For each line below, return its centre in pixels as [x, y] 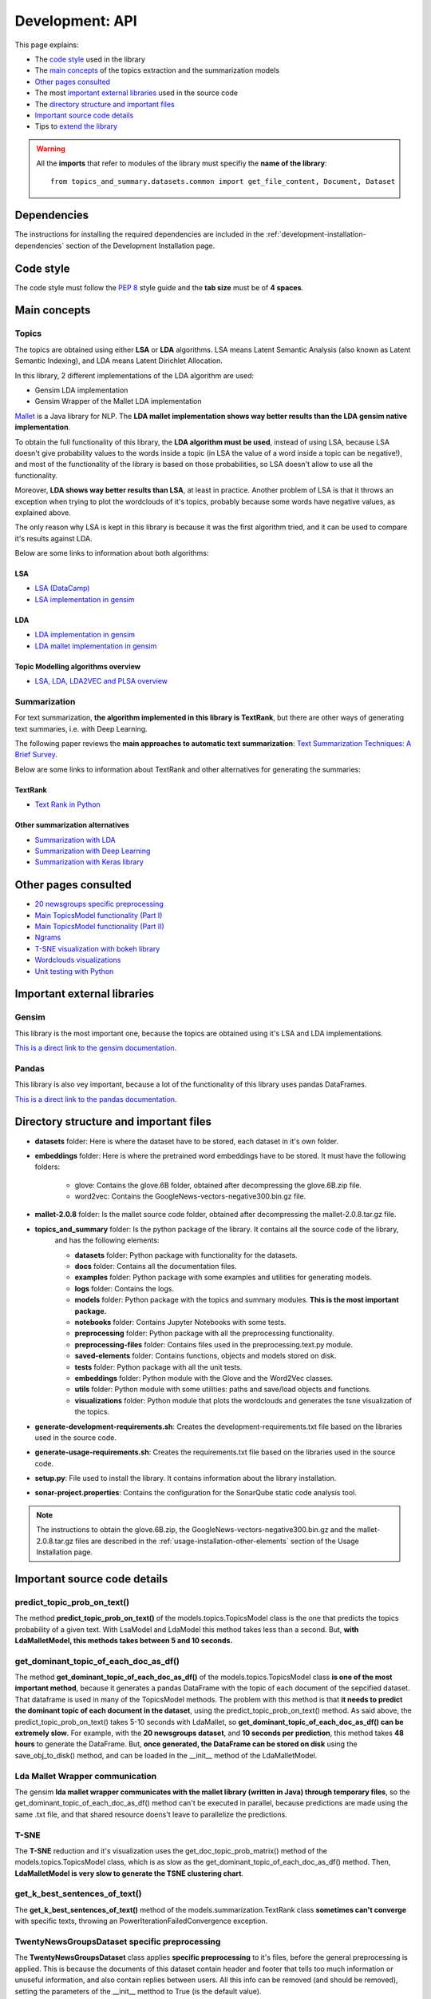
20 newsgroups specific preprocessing [99, 904]
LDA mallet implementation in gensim [96, 646]
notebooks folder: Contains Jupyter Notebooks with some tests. [180, 1322]
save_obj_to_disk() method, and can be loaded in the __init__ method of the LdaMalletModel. [166, 1755]
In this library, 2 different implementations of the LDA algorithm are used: [134, 375]
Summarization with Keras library [89, 862]
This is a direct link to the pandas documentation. [96, 1099]
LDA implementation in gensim [85, 635]
